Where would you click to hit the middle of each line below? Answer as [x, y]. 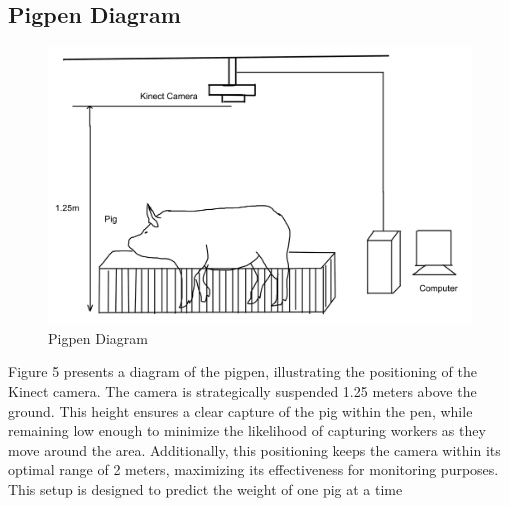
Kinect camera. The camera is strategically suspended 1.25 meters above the [242, 390]
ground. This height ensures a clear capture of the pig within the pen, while [240, 410]
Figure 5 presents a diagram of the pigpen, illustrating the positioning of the [242, 371]
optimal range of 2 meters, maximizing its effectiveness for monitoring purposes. [253, 469]
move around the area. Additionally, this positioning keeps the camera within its [254, 449]
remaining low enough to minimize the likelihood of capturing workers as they [247, 430]
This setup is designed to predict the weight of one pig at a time [205, 488]
